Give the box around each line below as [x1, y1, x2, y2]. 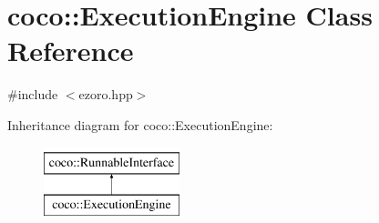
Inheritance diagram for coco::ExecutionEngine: [7, 115, 273, 134]
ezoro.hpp [78, 85, 133, 104]
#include [7, 85, 58, 104]
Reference [7, 32, 134, 69]
